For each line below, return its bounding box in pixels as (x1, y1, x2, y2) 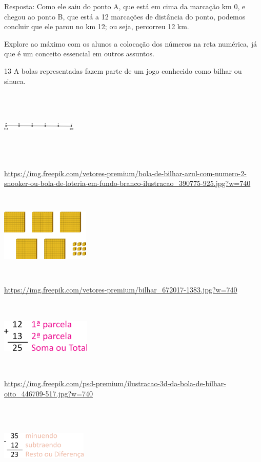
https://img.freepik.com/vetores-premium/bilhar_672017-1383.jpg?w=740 (4, 284, 237, 295)
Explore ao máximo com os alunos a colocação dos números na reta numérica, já (4, 38, 257, 49)
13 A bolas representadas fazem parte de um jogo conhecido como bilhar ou (4, 65, 242, 76)
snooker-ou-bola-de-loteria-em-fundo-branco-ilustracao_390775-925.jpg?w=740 (4, 178, 251, 188)
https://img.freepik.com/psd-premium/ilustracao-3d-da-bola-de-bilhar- (4, 378, 226, 389)
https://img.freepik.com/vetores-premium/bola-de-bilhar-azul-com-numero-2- (4, 167, 247, 178)
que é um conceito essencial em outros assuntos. (4, 48, 154, 59)
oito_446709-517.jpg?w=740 (4, 388, 93, 398)
